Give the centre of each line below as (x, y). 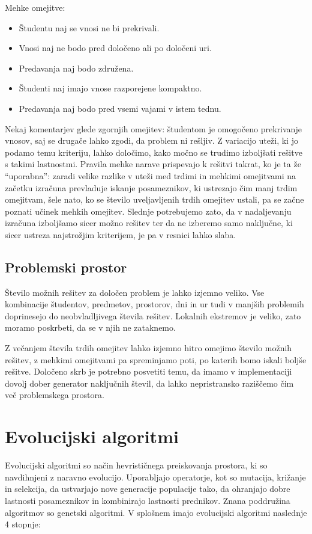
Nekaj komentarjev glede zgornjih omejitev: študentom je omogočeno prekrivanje (153, 128)
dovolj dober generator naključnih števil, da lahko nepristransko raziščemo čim (149, 383)
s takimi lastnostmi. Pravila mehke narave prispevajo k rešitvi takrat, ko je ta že (153, 164)
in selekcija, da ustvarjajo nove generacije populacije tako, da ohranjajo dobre (148, 489)
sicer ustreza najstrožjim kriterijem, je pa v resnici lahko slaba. (121, 234)
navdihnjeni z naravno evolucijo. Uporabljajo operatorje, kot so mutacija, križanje (155, 477)
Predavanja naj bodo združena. (76, 68)
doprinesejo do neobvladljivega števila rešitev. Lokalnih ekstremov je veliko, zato (153, 315)
